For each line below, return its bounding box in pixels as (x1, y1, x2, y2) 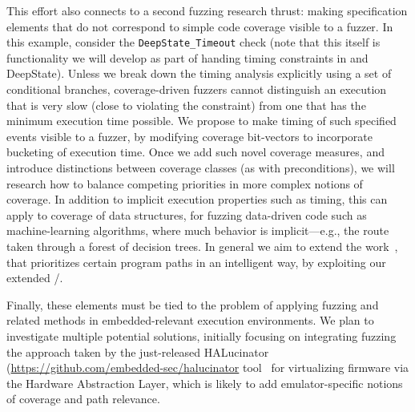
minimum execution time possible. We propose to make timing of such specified (6, 112, 397, 129)
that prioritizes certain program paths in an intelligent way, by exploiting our (6, 253, 386, 270)
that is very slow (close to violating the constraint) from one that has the (6, 96, 366, 113)
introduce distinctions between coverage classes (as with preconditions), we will (6, 160, 395, 176)
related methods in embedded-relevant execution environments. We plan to (6, 312, 374, 329)
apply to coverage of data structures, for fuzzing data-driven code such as (6, 206, 367, 223)
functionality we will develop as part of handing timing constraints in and (6, 49, 369, 66)
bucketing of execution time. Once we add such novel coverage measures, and (6, 143, 385, 160)
